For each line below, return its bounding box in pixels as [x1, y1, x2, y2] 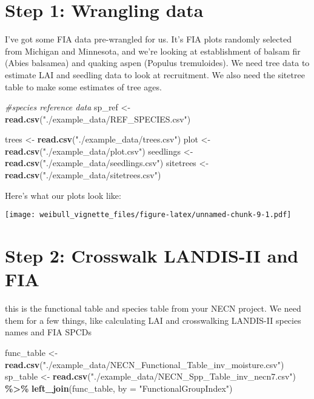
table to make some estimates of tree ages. [5, 80, 162, 93]
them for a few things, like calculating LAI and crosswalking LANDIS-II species [5, 313, 301, 326]
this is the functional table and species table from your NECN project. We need [5, 302, 301, 315]
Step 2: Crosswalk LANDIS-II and [5, 243, 299, 268]
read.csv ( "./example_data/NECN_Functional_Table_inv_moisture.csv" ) [5, 358, 284, 370]
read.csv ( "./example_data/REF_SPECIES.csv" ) [5, 112, 191, 125]
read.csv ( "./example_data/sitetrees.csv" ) [5, 169, 161, 181]
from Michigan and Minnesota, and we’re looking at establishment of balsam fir [5, 44, 301, 57]
